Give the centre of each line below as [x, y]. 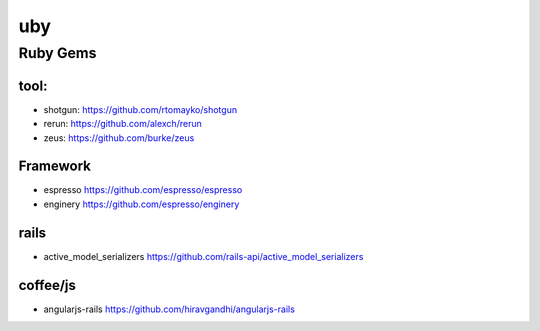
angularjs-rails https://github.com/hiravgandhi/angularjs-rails [169, 309]
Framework [55, 166]
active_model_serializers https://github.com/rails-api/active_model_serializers [203, 256]
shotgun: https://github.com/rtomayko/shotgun [140, 109]
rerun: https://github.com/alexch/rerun [122, 124]
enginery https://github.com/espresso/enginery [141, 204]
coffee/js [47, 285]
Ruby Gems [57, 53]
